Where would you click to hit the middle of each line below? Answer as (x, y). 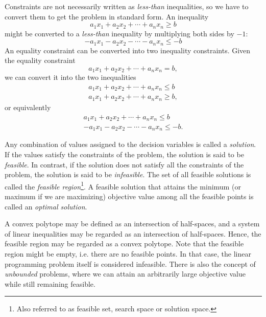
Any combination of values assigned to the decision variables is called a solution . (130, 144)
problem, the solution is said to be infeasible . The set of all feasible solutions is (128, 174)
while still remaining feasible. (50, 283)
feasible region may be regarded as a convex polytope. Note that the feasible (124, 244)
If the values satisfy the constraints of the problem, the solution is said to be (124, 154)
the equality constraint (40, 60)
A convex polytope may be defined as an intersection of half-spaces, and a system (132, 224)
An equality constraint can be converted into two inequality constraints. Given (128, 50)
